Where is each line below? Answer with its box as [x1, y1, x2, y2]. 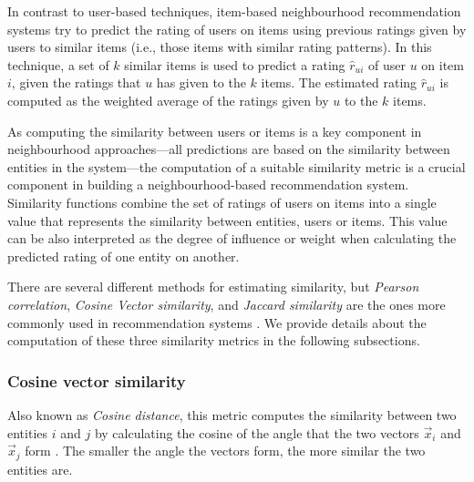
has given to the [156, 73, 246, 92]
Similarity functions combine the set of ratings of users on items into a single [7, 192, 437, 211]
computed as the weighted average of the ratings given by [7, 90, 329, 109]
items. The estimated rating [261, 73, 417, 92]
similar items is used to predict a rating [124, 55, 345, 74]
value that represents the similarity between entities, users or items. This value [7, 210, 448, 230]
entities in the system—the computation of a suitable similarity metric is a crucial [7, 157, 466, 176]
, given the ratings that [11, 73, 141, 92]
